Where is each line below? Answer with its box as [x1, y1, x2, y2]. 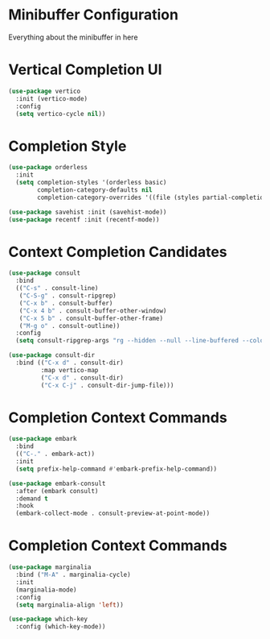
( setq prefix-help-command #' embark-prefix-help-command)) [15, 465, 218, 473]
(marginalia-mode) [15, 586, 78, 594]
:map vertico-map [40, 366, 99, 374]
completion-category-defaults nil [37, 185, 153, 194]
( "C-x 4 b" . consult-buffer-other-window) [18, 306, 167, 315]
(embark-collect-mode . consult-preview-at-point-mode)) [15, 509, 211, 517]
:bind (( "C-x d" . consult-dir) [15, 359, 125, 367]
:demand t [15, 494, 48, 503]
